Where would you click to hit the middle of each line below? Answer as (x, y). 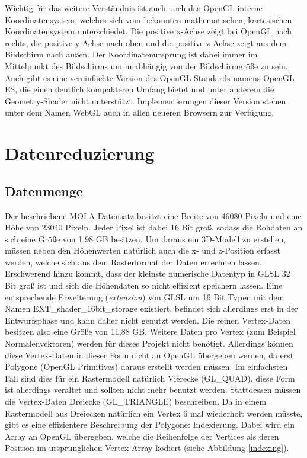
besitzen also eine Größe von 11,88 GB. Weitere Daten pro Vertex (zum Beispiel (150, 332)
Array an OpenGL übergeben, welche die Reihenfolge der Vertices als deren (142, 436)
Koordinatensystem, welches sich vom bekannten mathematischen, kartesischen (148, 19)
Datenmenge (44, 190)
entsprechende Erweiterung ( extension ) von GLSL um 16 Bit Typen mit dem (145, 297)
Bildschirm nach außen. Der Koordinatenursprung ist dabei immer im (131, 54)
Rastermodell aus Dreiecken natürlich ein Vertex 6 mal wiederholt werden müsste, (154, 413)
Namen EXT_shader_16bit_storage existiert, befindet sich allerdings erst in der (151, 308)
